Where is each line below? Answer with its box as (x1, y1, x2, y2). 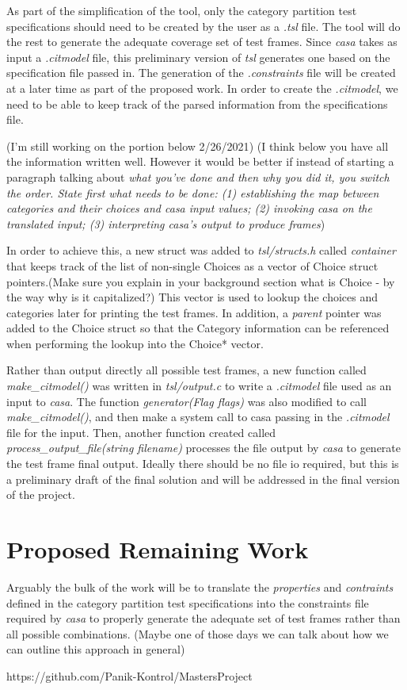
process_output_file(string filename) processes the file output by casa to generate (6, 439, 401, 456)
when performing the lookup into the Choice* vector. (6, 335, 264, 351)
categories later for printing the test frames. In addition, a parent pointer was (6, 304, 382, 320)
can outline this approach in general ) (6, 641, 185, 657)
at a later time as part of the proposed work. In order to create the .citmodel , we (6, 79, 398, 96)
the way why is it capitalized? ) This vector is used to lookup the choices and (6, 289, 378, 305)
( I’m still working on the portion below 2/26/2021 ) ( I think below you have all (6, 137, 389, 154)
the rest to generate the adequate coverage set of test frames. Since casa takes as (6, 33, 397, 50)
